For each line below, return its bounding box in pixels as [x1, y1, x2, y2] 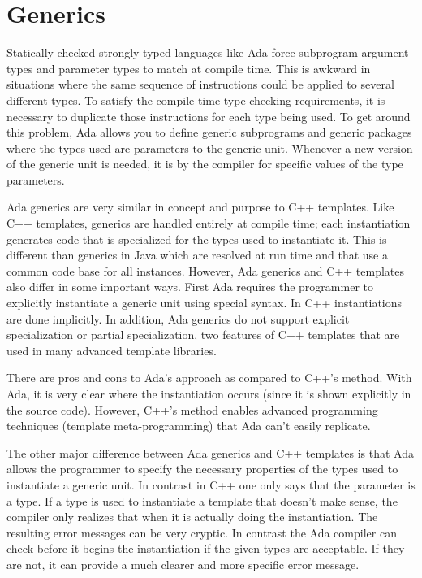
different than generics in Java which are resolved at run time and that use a [6, 246, 388, 263]
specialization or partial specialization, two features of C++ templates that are [6, 326, 400, 343]
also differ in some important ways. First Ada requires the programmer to [6, 278, 373, 295]
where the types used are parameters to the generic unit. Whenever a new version [6, 139, 413, 156]
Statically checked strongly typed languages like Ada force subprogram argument [6, 44, 409, 61]
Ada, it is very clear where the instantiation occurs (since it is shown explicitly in [6, 385, 411, 402]
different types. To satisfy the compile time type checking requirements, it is [6, 91, 385, 108]
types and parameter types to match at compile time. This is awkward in [6, 59, 371, 76]
